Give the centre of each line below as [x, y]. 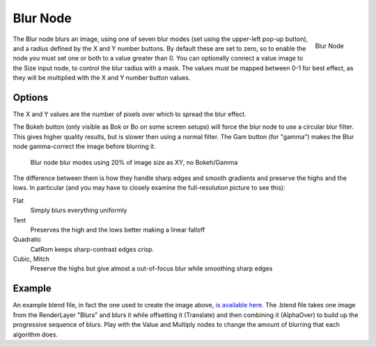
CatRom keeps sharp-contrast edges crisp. [92, 249]
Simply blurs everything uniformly [79, 210]
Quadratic [27, 239]
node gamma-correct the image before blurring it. [84, 147]
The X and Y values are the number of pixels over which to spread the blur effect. [130, 114]
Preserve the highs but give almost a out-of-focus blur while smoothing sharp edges [151, 268]
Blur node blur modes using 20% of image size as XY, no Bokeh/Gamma [134, 162]
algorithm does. [36, 334]
